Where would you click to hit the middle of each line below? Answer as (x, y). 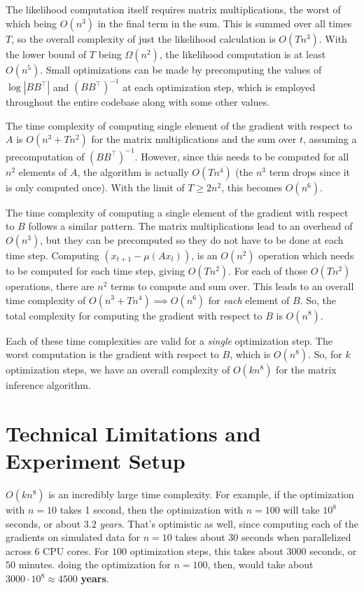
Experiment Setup (96, 461)
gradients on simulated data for (73, 537)
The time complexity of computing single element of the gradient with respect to (179, 125)
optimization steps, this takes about (206, 550)
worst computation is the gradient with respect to (112, 354)
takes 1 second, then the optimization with (152, 510)
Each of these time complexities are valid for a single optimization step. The (169, 340)
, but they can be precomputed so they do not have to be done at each (192, 239)
